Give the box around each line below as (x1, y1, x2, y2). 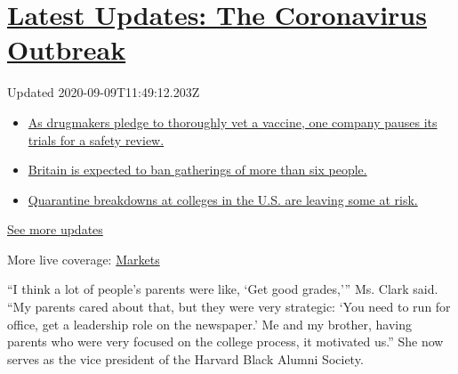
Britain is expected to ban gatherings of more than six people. (28, 160, 367, 179)
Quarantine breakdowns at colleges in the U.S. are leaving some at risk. (28, 190, 418, 208)
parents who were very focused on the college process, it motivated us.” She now (7, 332, 444, 351)
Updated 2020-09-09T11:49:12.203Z (7, 83, 200, 102)
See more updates (7, 220, 103, 239)
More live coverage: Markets (7, 249, 160, 268)
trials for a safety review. (28, 130, 165, 149)
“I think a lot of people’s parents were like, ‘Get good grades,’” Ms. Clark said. (7, 280, 438, 298)
